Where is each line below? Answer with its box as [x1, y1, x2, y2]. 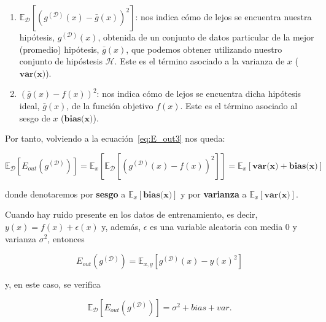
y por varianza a [180, 187, 247, 200]
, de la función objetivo [66, 99, 153, 112]
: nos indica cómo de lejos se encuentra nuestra [135, 10, 312, 23]
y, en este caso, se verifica [5, 278, 101, 291]
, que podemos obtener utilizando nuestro [126, 42, 282, 55]
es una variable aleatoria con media [150, 220, 283, 232]
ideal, [19, 99, 40, 112]
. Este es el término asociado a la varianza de [114, 55, 285, 67]
